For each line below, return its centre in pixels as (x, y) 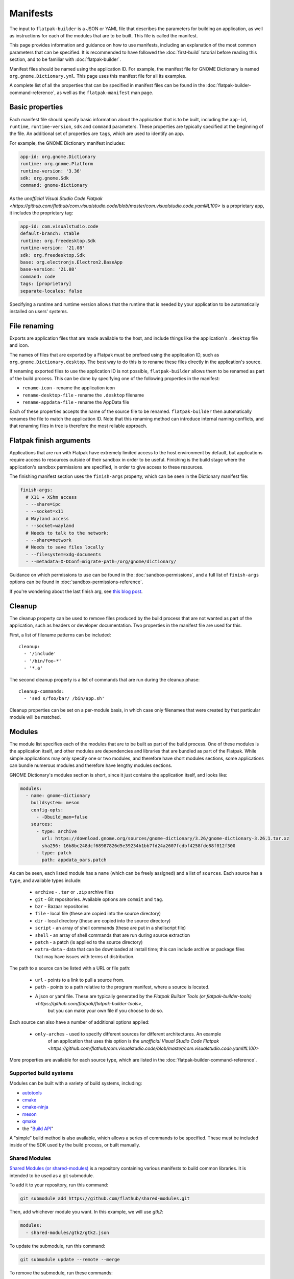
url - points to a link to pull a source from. (80, 980)
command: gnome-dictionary (54, 185)
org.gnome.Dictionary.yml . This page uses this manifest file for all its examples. (98, 76)
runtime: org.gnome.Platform (57, 164)
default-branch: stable (50, 234)
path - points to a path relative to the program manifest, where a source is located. (122, 987)
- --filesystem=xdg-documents (64, 554)
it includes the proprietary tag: (41, 213)
